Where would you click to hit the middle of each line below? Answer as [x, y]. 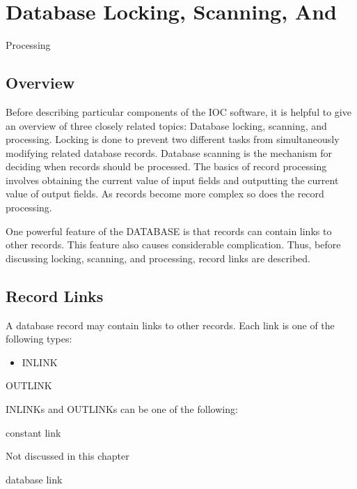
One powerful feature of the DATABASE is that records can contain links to [169, 231]
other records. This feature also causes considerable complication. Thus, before [173, 244]
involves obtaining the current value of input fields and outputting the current [172, 180]
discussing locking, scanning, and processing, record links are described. [158, 258]
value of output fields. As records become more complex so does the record [165, 194]
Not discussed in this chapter [68, 456]
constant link [33, 432]
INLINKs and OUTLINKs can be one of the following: [122, 409]
